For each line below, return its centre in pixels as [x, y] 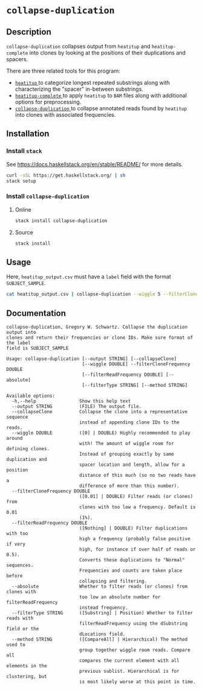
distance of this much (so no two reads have [138, 475]
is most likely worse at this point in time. [138, 682]
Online [23, 209]
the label [19, 343]
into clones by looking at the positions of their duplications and [108, 53]
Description [29, 32]
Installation [28, 134]
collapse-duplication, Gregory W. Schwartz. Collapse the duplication [97, 327]
